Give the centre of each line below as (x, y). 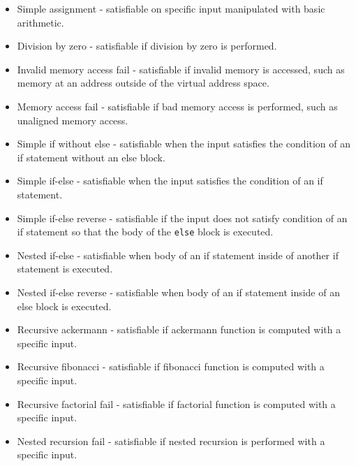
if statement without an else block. (91, 157)
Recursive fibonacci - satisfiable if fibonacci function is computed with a (171, 366)
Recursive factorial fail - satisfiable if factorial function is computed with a (176, 403)
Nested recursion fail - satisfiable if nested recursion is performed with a (171, 440)
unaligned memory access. (73, 120)
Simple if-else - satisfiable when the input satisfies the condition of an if (170, 181)
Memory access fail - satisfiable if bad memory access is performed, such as (177, 106)
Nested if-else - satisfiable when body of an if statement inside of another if (178, 255)
